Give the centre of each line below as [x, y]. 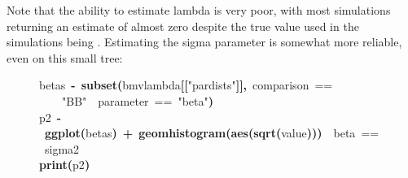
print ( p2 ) [65, 165]
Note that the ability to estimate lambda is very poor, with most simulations [199, 10]
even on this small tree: [65, 57]
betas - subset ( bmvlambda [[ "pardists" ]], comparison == [186, 85]
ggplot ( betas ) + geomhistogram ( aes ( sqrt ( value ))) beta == [212, 133]
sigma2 [62, 148]
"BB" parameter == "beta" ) [138, 100]
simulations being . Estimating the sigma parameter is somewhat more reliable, [204, 42]
